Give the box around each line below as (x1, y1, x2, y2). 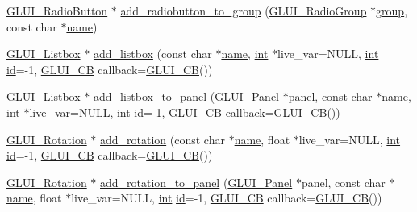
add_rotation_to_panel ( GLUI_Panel (100, 173, 293, 190)
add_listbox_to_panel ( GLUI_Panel (93, 88, 279, 105)
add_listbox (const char (93, 45, 212, 62)
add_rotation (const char (100, 131, 225, 148)
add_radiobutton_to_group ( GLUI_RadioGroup (120, 2, 367, 19)
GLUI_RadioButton (6, 2, 108, 19)
